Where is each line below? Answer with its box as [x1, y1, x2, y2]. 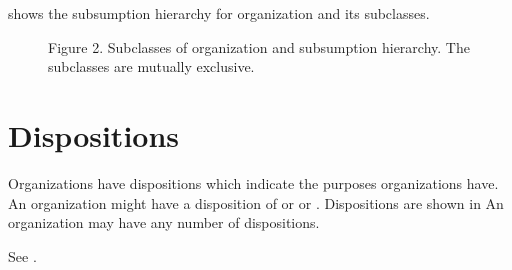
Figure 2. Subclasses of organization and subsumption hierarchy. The [48, 36, 470, 57]
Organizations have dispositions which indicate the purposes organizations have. [8, 172, 499, 193]
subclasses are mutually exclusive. [48, 56, 255, 77]
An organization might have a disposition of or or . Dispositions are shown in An [8, 192, 504, 213]
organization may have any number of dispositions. [8, 212, 320, 233]
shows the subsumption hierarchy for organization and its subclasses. [8, 3, 430, 23]
